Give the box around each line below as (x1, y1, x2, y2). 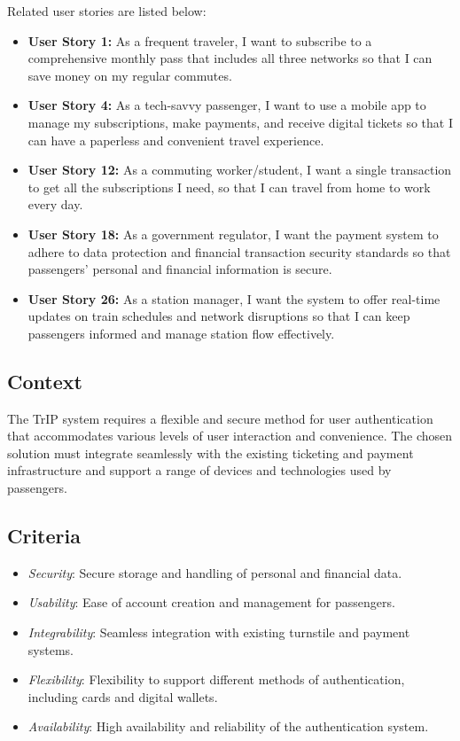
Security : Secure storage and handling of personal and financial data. (27, 563, 402, 581)
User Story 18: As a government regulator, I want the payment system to (27, 224, 439, 243)
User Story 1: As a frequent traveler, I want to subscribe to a (27, 31, 372, 50)
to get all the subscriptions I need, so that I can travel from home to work (27, 177, 431, 196)
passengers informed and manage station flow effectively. (27, 324, 335, 342)
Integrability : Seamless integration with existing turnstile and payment (27, 623, 410, 642)
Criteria (7, 522, 81, 550)
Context (7, 367, 82, 394)
